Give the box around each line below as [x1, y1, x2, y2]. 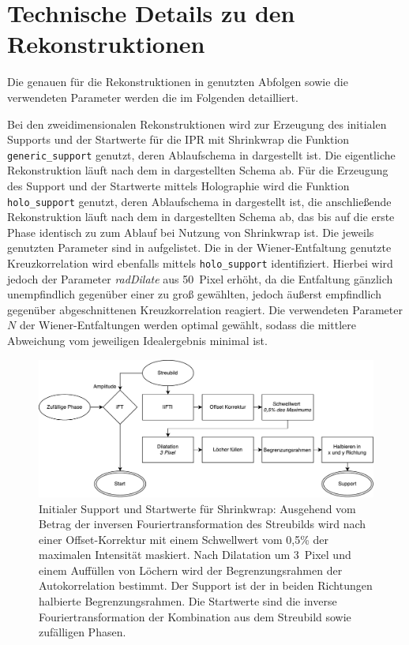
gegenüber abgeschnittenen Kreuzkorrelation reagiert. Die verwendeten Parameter [7, 301, 403, 317]
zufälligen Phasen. [39, 624, 126, 640]
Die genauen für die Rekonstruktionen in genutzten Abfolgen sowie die [7, 73, 348, 90]
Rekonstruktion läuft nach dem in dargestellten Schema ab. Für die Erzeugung [7, 162, 388, 178]
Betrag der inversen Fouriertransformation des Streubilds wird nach [39, 516, 366, 532]
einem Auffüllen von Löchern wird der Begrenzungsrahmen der [39, 561, 343, 578]
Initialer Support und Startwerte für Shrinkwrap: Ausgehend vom [39, 500, 356, 516]
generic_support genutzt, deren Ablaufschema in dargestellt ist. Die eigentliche [7, 146, 396, 163]
